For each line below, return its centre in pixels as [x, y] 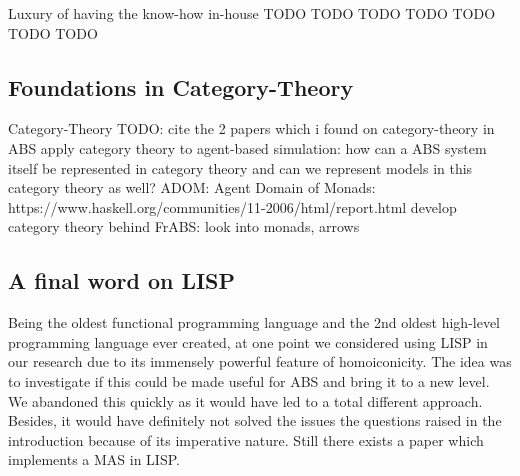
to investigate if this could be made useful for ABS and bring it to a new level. [249, 380]
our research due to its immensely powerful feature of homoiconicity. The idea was [260, 361]
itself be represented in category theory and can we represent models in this [240, 167]
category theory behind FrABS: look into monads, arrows [184, 226]
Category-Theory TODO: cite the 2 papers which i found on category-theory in [251, 128]
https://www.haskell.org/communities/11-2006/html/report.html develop [232, 206]
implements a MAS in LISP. [94, 459]
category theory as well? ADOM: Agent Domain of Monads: [192, 187]
